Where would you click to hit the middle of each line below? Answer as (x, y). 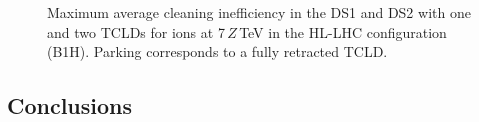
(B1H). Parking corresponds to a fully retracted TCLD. (217, 51)
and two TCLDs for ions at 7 (136, 31)
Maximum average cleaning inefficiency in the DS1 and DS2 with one (259, 12)
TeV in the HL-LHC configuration (343, 31)
